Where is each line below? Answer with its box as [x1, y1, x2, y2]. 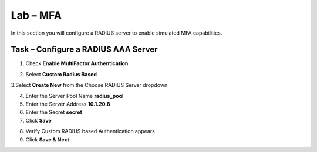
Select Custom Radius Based [25, 70, 97, 77]
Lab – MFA [11, 9, 62, 22]
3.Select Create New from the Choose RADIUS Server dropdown [11, 82, 168, 89]
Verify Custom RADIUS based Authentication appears [25, 128, 155, 135]
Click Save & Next [25, 136, 70, 143]
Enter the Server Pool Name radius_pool [25, 92, 124, 99]
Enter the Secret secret [25, 109, 82, 116]
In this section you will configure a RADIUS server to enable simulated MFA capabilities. [11, 29, 222, 36]
